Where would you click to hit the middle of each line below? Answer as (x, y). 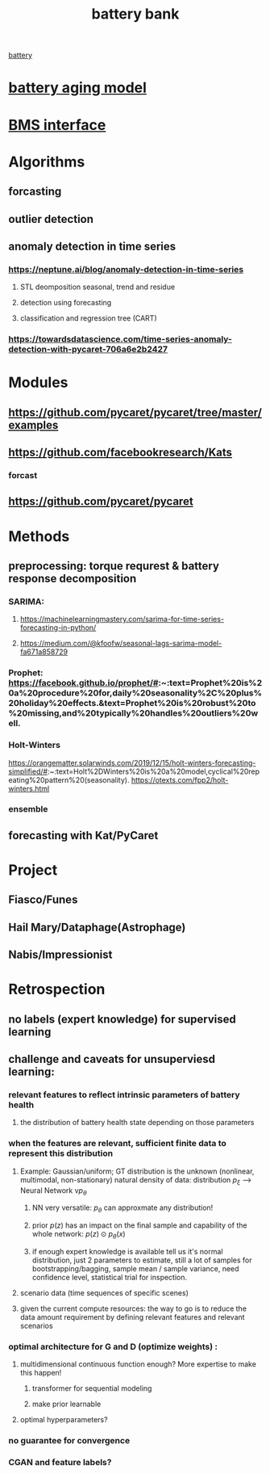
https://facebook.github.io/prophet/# (83, 683)
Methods (39, 536)
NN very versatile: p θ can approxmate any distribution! (123, 1209)
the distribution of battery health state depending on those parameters (137, 1123)
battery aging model (78, 88)
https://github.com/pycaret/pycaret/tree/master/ (135, 412)
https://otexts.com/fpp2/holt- (180, 779)
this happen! (41, 1373)
